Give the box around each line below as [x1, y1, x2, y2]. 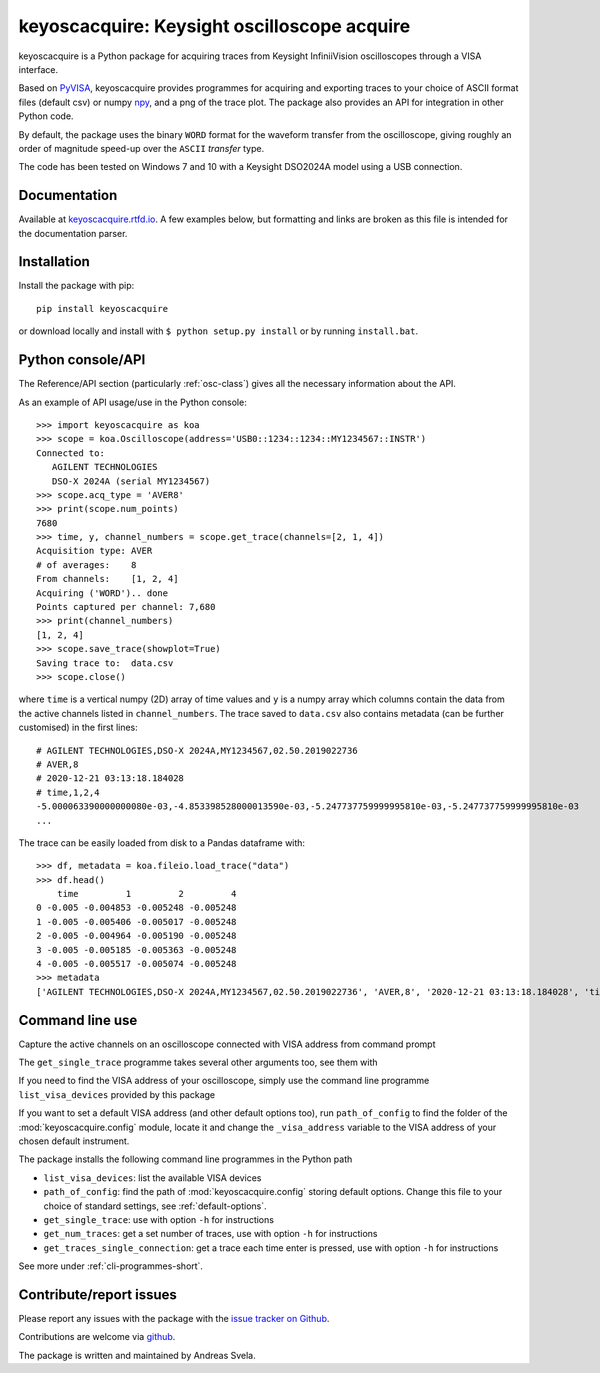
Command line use [18, 1011, 138, 1029]
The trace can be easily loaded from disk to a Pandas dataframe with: [18, 836, 305, 849]
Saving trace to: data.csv [36, 657, 174, 669]
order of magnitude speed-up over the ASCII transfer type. [18, 142, 265, 154]
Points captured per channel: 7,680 [36, 601, 216, 613]
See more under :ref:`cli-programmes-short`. [18, 1260, 204, 1272]
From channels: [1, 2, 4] [36, 573, 179, 585]
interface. [18, 63, 59, 75]
